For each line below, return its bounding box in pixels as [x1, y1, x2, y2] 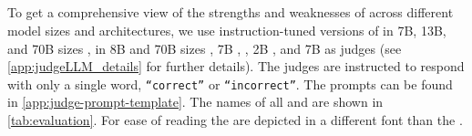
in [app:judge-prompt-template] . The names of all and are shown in [7, 92, 384, 111]
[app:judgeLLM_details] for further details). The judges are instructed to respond [7, 57, 465, 76]
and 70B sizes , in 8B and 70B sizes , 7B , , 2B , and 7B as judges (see [7, 38, 402, 58]
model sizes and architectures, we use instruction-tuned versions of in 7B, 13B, [7, 20, 446, 39]
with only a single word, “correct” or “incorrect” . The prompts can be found [7, 74, 453, 93]
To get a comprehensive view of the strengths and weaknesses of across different [7, 3, 454, 22]
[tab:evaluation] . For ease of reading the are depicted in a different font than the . [7, 110, 463, 130]
